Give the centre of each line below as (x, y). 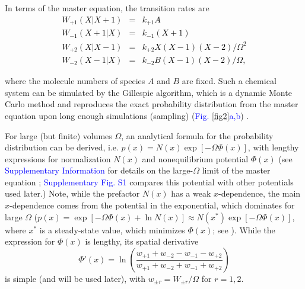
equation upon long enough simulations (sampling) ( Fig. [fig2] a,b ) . (127, 115)
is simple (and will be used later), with (75, 278)
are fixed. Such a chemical (229, 81)
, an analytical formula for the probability (197, 135)
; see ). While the (244, 229)
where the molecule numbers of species (75, 81)
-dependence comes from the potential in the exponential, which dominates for (152, 205)
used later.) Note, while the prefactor (72, 193)
